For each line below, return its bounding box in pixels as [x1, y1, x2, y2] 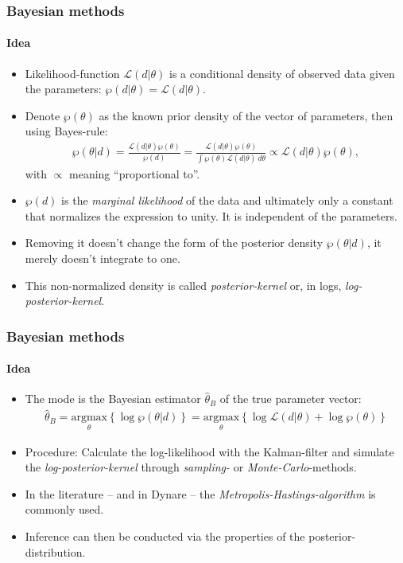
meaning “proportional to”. [69, 165, 200, 182]
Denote [25, 107, 60, 123]
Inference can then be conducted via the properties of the [25, 527, 305, 544]
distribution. [25, 543, 86, 560]
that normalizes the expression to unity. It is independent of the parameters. [25, 207, 397, 224]
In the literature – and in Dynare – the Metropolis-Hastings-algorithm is [25, 485, 376, 502]
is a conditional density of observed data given [169, 65, 395, 81]
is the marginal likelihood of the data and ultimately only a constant [61, 192, 393, 209]
